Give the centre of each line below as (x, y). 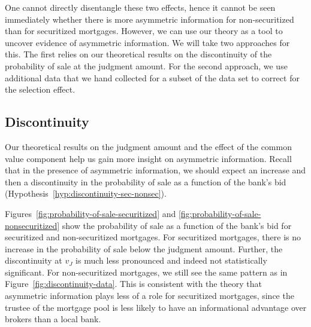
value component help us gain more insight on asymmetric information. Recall (148, 158)
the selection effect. (40, 89)
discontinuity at (34, 260)
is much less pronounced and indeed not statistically (171, 260)
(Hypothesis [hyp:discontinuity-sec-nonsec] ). (86, 193)
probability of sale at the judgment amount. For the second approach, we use (146, 65)
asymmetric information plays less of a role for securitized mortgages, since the (150, 296)
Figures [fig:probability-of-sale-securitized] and (90, 213)
